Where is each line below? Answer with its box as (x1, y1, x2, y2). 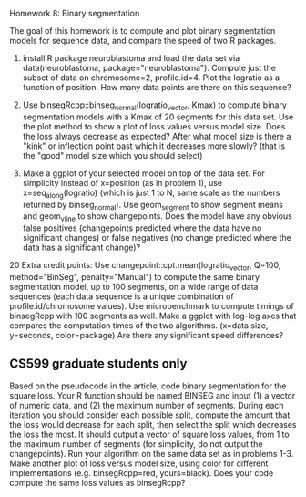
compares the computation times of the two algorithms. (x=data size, (9, 319, 269, 331)
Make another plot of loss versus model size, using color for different (9, 458, 269, 469)
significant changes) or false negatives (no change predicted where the (22, 233, 291, 243)
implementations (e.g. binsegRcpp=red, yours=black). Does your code (9, 467, 274, 478)
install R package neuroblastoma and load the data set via (22, 53, 240, 63)
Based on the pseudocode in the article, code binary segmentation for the (9, 380, 287, 391)
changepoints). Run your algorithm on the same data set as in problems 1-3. (9, 448, 294, 459)
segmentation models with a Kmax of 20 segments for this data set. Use (22, 111, 294, 122)
